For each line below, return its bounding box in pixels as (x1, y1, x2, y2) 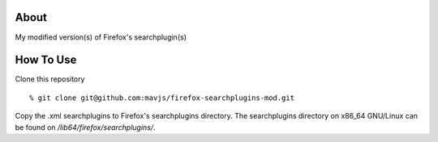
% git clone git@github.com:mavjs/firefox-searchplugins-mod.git (29, 93, 295, 102)
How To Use (15, 53, 77, 67)
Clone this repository (15, 74, 85, 84)
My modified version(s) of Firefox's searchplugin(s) (15, 32, 187, 42)
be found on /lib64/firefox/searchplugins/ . (15, 122, 156, 132)
